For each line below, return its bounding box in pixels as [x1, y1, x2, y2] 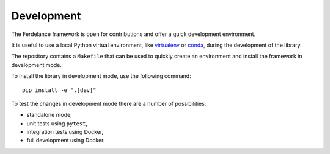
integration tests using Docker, [26, 128, 104, 136]
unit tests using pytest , [26, 119, 88, 127]
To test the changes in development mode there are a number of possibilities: [11, 100, 207, 107]
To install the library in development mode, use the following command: [11, 72, 192, 80]
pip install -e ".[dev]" [22, 86, 97, 94]
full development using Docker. [26, 137, 105, 144]
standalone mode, [26, 111, 73, 119]
